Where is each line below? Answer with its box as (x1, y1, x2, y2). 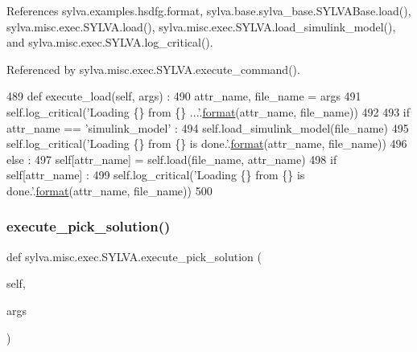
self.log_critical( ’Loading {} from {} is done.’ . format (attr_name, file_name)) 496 (6, 135, 407, 152)
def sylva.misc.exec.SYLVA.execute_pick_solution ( (6, 248, 262, 264)
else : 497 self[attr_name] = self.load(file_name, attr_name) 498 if (6, 150, 337, 167)
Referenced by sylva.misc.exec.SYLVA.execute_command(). (6, 60, 300, 77)
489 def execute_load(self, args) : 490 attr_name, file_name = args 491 (6, 88, 361, 104)
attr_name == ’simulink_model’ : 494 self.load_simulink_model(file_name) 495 (6, 119, 409, 136)
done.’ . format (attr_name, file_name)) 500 (6, 182, 213, 199)
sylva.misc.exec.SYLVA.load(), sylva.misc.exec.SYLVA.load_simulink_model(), (6, 18, 396, 35)
